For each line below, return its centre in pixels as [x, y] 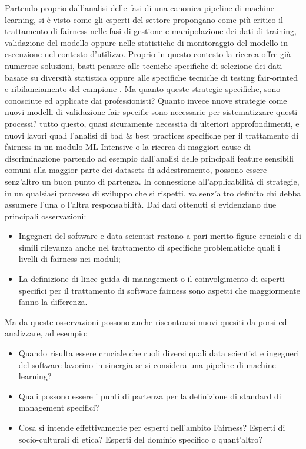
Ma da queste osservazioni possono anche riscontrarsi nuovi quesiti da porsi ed [146, 321]
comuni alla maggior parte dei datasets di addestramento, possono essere [136, 170]
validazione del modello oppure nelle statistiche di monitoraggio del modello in [146, 42]
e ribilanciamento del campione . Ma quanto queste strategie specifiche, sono [143, 89]
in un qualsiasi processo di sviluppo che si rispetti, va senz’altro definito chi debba [153, 193]
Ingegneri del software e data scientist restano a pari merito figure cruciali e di [160, 236]
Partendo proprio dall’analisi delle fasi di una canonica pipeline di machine [139, 8]
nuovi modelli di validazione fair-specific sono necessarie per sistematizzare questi [151, 112]
